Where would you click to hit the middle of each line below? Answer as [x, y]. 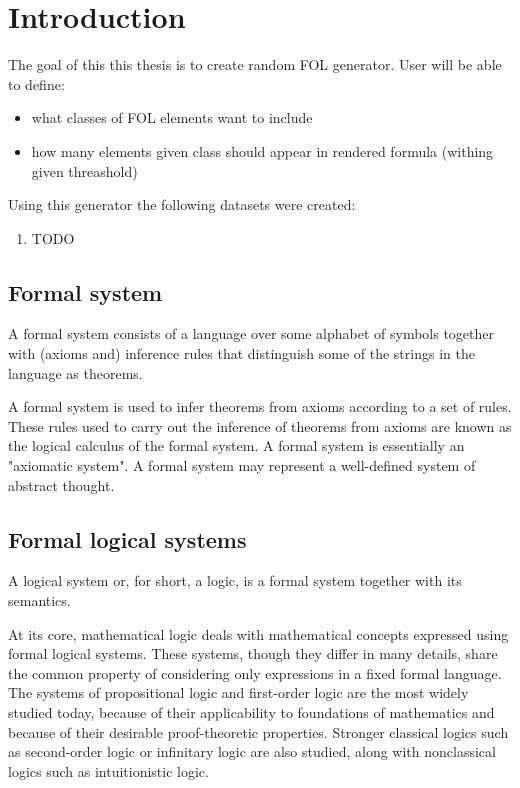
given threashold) [84, 170]
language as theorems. [75, 372]
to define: [36, 83]
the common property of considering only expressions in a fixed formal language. [255, 672]
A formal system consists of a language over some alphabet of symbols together [251, 333]
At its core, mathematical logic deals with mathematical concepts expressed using [258, 633]
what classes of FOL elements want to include [172, 117]
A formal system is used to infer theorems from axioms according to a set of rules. [260, 406]
